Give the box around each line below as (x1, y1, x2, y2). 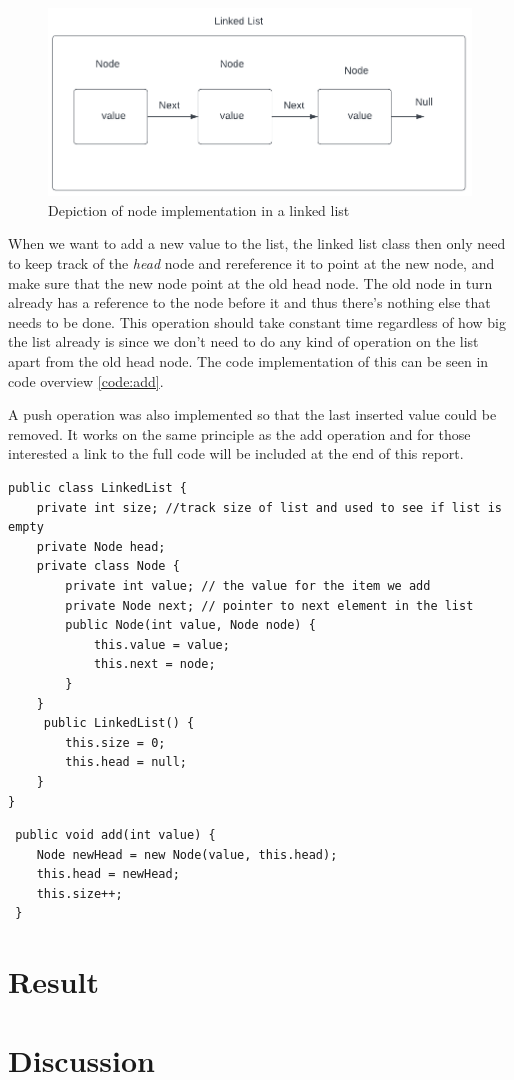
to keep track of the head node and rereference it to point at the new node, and (8, 253, 495, 274)
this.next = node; (93, 657, 216, 672)
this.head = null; (65, 755, 187, 770)
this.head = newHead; (36, 867, 180, 882)
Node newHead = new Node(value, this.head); (36, 847, 338, 862)
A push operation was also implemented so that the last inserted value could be (8, 404, 497, 425)
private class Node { (36, 559, 180, 574)
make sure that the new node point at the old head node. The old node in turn (8, 272, 493, 293)
